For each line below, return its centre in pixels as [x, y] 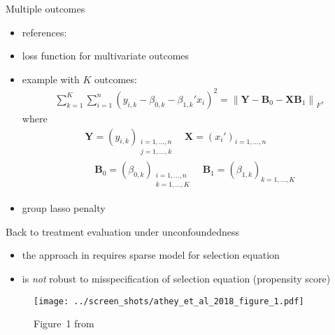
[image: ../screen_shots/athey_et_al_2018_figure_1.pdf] [169, 301]
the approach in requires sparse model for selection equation [151, 255]
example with [51, 79]
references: [44, 32]
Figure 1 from [64, 323]
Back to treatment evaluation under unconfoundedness [123, 231]
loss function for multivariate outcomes [106, 56]
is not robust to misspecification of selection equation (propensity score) [176, 278]
